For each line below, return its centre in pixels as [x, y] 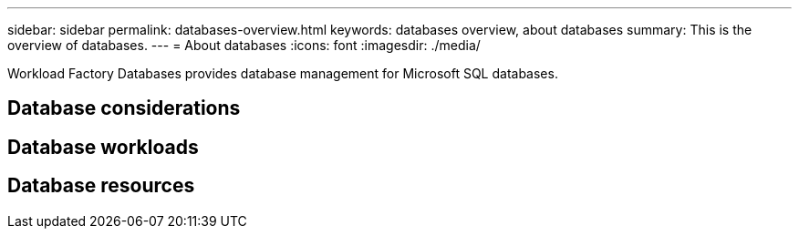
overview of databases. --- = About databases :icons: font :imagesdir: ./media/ [244, 45]
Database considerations [124, 108]
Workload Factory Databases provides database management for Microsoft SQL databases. [283, 73]
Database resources [101, 186]
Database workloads [103, 147]
